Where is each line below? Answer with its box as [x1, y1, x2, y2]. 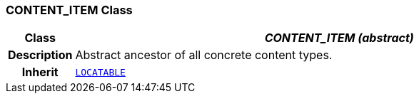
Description [8, 48, 73, 63]
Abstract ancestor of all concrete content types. [75, 48, 333, 63]
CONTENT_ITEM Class [6, 3, 133, 17]
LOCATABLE [75, 66, 126, 78]
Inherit [21, 65, 59, 80]
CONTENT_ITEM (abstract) [264, 31, 414, 46]
